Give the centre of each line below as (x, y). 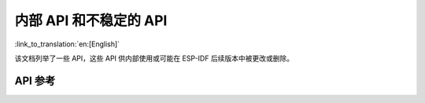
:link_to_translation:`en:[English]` (67, 44)
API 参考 (35, 81)
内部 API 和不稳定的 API (91, 20)
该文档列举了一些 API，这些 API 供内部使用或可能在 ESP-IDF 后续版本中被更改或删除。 (154, 58)
